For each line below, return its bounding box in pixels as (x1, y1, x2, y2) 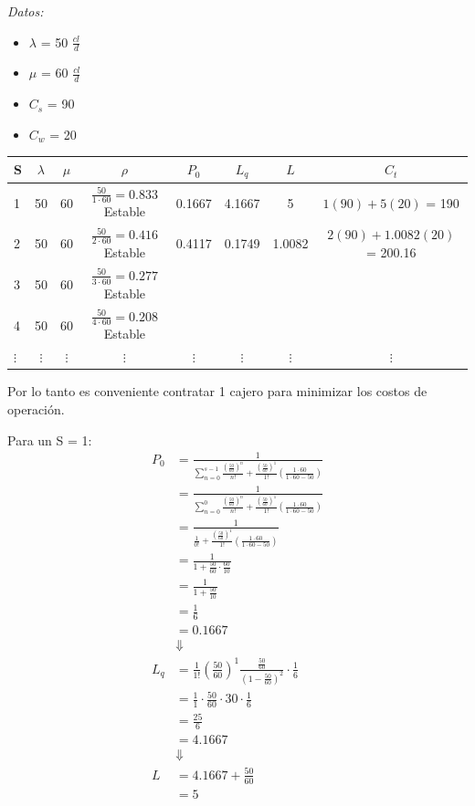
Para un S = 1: (7, 430, 92, 449)
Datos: (7, 2, 44, 20)
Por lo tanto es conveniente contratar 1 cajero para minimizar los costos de (7, 382, 427, 401)
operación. (7, 400, 65, 419)
